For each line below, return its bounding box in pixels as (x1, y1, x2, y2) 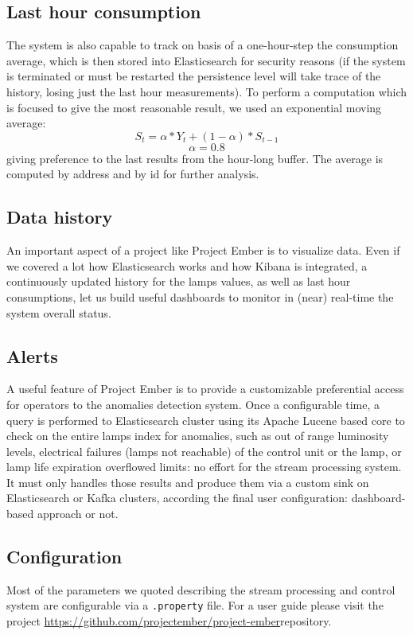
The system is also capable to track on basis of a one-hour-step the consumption (6, 37, 399, 53)
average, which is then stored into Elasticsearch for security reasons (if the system (6, 52, 406, 68)
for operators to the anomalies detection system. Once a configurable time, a (6, 395, 380, 412)
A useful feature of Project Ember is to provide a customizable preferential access (6, 380, 404, 397)
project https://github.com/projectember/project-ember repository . (6, 613, 332, 629)
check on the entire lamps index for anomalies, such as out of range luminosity (6, 427, 389, 444)
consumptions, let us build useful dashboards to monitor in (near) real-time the (6, 288, 394, 305)
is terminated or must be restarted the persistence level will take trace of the (6, 68, 381, 84)
